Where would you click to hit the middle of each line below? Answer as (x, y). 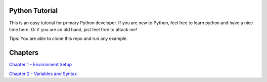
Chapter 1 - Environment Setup (40, 65)
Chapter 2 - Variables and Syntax (43, 74)
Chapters (24, 53)
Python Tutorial (33, 11)
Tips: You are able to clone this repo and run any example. (68, 39)
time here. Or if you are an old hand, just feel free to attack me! (73, 29)
